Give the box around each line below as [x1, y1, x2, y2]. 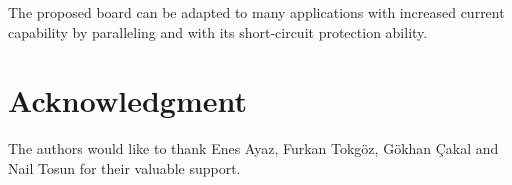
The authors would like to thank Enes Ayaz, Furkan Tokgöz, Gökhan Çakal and [8, 138, 499, 159]
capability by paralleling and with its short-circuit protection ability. [8, 21, 428, 42]
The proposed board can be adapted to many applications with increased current [8, 2, 505, 22]
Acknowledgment [8, 80, 247, 121]
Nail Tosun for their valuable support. [8, 157, 241, 178]
